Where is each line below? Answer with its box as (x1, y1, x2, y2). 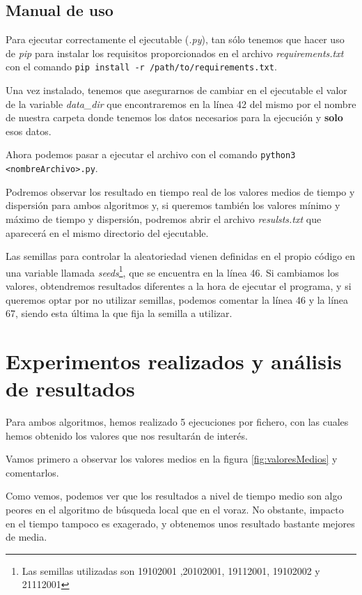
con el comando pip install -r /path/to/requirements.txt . (6, 59, 277, 74)
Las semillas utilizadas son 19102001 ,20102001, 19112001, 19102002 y (22, 563, 320, 578)
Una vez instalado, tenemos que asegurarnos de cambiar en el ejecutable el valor (6, 83, 347, 98)
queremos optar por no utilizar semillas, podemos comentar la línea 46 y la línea (6, 292, 349, 307)
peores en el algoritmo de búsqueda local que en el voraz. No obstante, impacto (6, 502, 344, 517)
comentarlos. (6, 465, 59, 479)
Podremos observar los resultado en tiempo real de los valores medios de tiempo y (6, 184, 355, 199)
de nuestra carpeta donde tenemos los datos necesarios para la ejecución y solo (6, 110, 343, 125)
